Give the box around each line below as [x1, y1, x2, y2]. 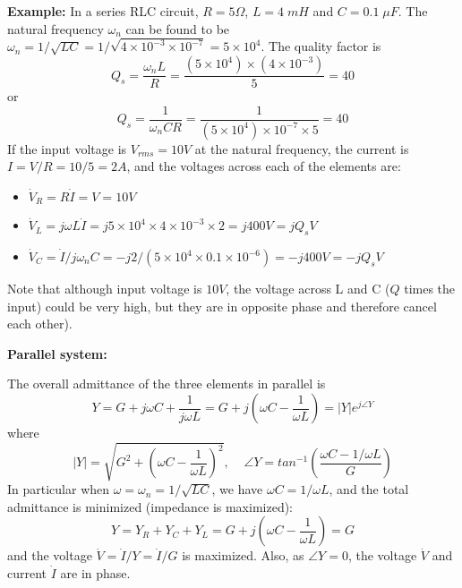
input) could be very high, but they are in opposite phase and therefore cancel [7, 296, 437, 315]
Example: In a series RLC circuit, [7, 2, 199, 20]
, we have [211, 480, 263, 499]
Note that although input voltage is [7, 279, 202, 298]
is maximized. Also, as [182, 546, 304, 565]
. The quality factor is [261, 37, 381, 55]
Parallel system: [7, 344, 107, 362]
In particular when [7, 480, 110, 499]
